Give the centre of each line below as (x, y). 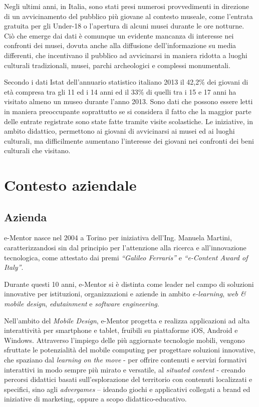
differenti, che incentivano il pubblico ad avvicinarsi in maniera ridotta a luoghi (126, 55)
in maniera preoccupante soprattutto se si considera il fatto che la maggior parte (128, 111)
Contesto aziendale (70, 185)
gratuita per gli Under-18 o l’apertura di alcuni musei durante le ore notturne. (124, 26)
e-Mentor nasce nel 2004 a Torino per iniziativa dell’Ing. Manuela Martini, (118, 238)
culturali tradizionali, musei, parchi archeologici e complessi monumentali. (117, 65)
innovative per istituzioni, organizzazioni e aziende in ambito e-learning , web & (125, 294)
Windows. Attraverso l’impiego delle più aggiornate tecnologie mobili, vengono (124, 340)
